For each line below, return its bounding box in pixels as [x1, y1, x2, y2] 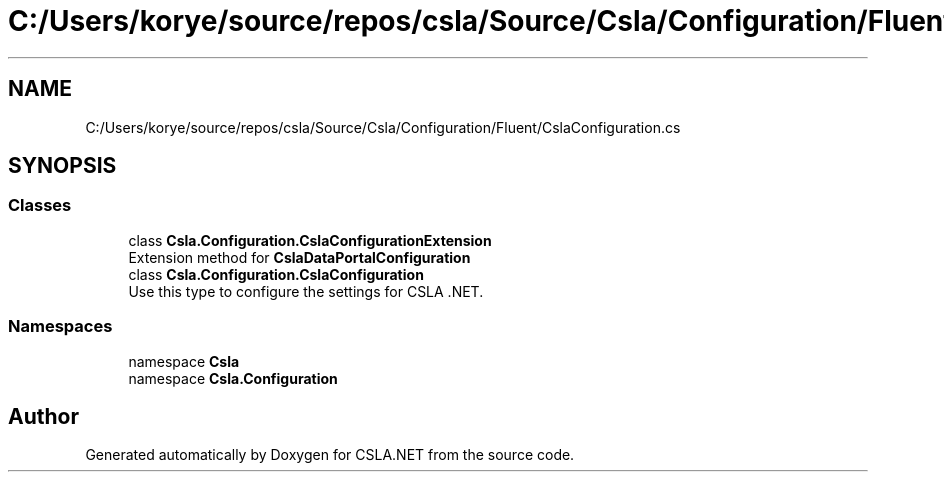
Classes [8, 195, 72, 216]
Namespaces [8, 316, 113, 337]
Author [8, 403, 79, 429]
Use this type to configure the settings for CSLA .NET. [128, 282, 484, 300]
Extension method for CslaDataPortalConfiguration [128, 248, 471, 266]
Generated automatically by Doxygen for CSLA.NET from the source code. [85, 446, 575, 464]
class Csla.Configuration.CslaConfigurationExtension [128, 231, 492, 249]
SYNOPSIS [8, 153, 117, 179]
